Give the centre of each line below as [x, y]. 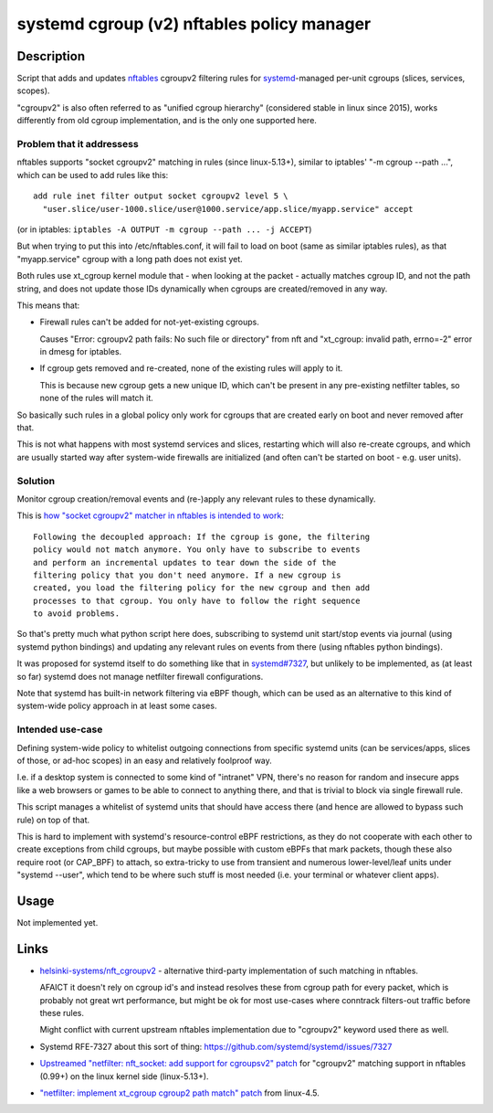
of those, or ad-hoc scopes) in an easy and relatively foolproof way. [145, 760]
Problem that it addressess [78, 144]
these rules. [62, 1013]
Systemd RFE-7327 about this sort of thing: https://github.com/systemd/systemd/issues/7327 [216, 1046]
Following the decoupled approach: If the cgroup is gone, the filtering [202, 536]
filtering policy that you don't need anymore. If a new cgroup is [187, 575]
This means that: [48, 305]
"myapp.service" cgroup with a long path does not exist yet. [130, 259]
